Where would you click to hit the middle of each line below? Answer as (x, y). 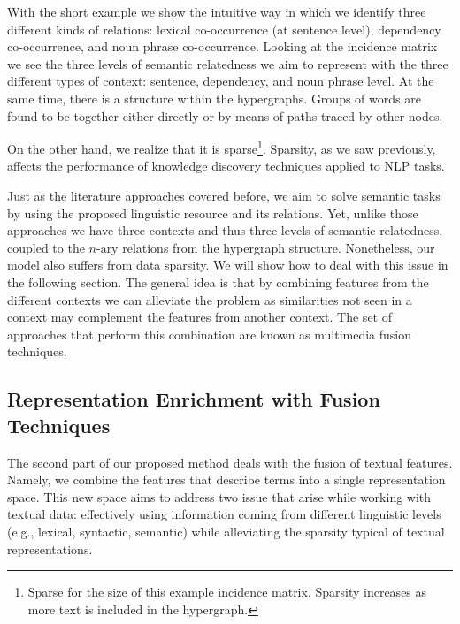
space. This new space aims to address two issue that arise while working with (219, 496)
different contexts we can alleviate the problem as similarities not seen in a (210, 299)
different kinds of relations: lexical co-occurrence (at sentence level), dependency (224, 29)
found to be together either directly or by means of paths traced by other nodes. (225, 115)
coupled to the (46, 247)
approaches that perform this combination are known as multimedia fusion (210, 334)
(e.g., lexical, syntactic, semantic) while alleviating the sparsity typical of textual (226, 531)
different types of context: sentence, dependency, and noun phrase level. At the (221, 81)
